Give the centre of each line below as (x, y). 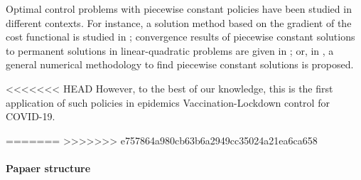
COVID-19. (31, 116)
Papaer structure (48, 168)
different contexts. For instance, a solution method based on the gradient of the (179, 22)
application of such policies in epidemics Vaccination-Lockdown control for (168, 102)
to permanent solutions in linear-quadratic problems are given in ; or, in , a (170, 50)
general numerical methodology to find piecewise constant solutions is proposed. (180, 64)
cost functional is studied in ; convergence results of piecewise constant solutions (180, 37)
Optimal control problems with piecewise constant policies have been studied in (179, 9)
